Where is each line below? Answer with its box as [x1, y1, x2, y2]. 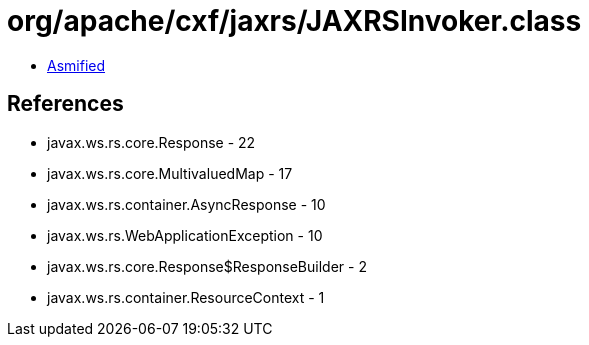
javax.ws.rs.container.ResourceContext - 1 [47, 288, 325, 306]
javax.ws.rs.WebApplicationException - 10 [47, 226, 323, 244]
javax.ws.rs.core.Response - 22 [47, 133, 256, 151]
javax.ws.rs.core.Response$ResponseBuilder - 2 [47, 257, 367, 275]
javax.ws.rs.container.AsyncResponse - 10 [47, 195, 326, 213]
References [7, 91, 124, 117]
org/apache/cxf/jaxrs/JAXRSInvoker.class [7, 4, 582, 38]
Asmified [47, 56, 106, 74]
